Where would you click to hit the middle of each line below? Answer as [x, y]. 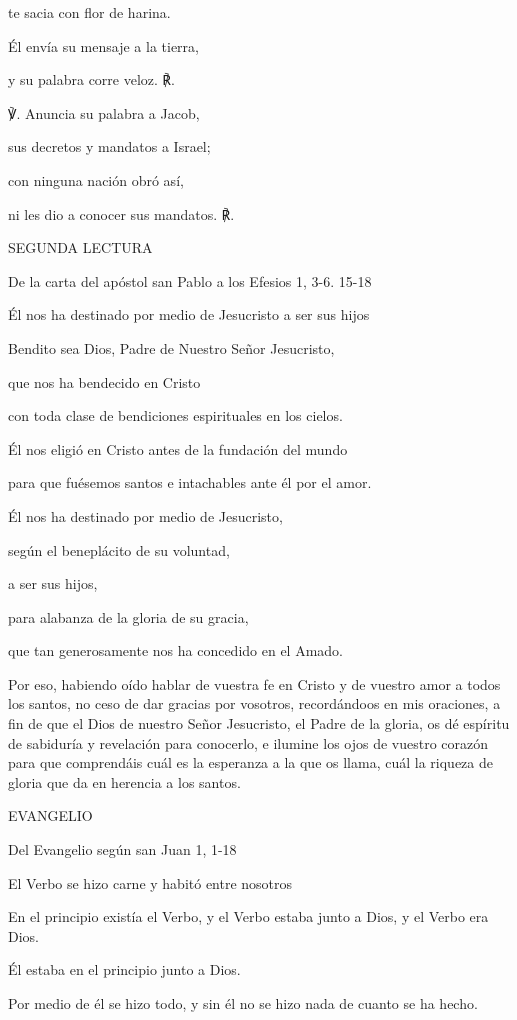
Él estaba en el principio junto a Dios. [124, 969]
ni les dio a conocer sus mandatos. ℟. [121, 213]
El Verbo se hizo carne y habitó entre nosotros [150, 882]
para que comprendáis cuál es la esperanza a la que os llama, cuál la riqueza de [250, 762]
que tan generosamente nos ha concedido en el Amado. [175, 650]
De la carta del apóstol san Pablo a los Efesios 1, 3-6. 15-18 [190, 280]
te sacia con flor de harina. [89, 12]
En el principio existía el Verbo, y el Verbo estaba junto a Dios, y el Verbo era [248, 916]
